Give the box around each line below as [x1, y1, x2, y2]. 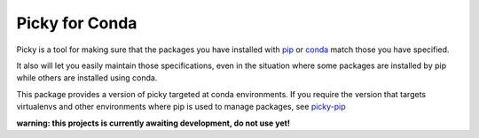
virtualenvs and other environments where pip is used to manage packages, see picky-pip [16, 102, 346, 112]
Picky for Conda [16, 13, 137, 33]
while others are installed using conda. [16, 73, 158, 83]
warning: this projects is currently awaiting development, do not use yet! [16, 118, 290, 128]
